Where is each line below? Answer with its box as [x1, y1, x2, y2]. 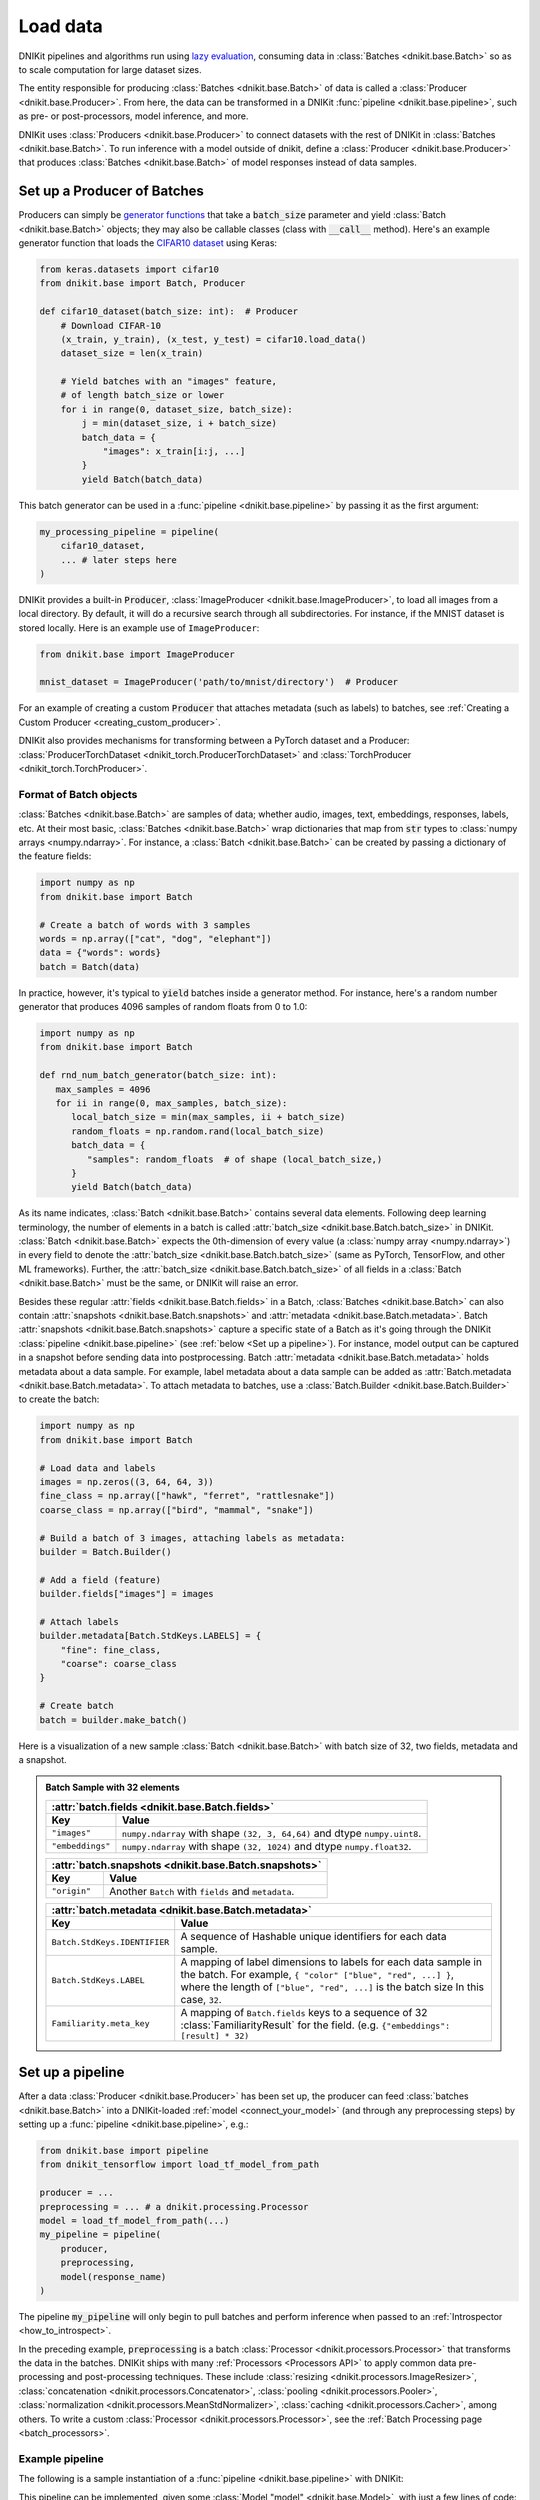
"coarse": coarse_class [60, 1658, 177, 1670]
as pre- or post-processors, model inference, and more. [18, 110, 249, 122]
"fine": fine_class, [60, 1644, 162, 1655]
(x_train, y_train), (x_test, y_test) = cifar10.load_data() [60, 333, 367, 345]
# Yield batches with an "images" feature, [60, 376, 277, 387]
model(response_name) [60, 2271, 167, 2282]
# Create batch [39, 1700, 114, 1712]
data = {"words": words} [39, 947, 162, 959]
